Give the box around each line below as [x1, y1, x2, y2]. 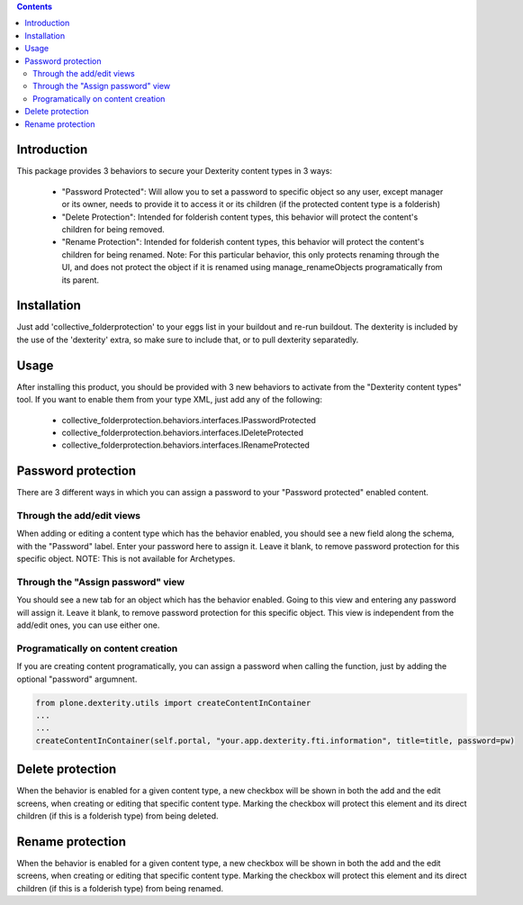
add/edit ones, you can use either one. [16, 620, 160, 630]
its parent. [61, 275, 99, 285]
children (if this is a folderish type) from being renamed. [16, 882, 224, 893]
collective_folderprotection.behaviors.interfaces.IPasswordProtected [61, 414, 317, 425]
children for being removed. [61, 223, 166, 234]
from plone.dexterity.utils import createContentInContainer [35, 698, 311, 708]
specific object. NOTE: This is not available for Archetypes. [16, 554, 236, 565]
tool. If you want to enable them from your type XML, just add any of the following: [16, 394, 323, 405]
